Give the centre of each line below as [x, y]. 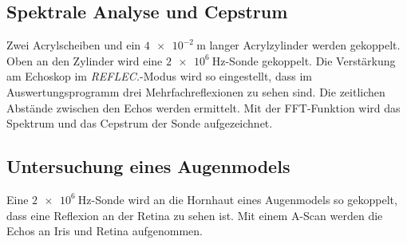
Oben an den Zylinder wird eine [85, 60]
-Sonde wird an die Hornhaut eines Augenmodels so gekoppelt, [244, 199]
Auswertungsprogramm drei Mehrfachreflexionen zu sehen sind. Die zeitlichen [196, 91]
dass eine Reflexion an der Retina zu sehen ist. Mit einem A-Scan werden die [195, 215]
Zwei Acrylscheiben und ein [74, 45]
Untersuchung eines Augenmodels [148, 166]
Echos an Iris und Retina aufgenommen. [105, 231]
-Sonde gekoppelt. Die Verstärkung [310, 60]
